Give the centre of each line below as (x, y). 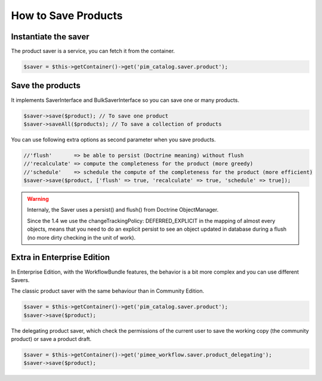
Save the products (46, 86)
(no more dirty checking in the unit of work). (81, 237)
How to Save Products (67, 16)
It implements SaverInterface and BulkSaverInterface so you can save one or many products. (125, 100)
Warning (38, 199)
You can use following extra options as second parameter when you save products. (113, 140)
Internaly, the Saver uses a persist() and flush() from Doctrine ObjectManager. (123, 210)
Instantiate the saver (50, 37)
